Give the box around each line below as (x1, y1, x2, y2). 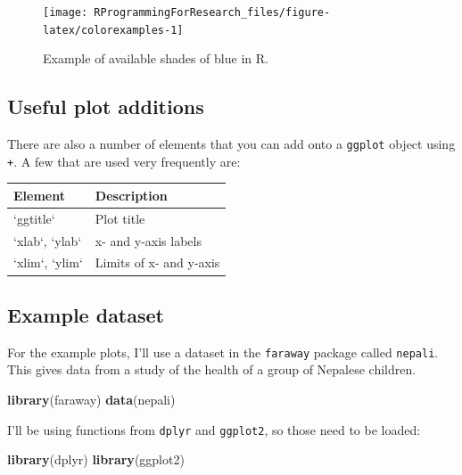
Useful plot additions (7, 93, 204, 120)
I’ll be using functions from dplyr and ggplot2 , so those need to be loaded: (7, 420, 421, 438)
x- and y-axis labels (95, 231, 202, 250)
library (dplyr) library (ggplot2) (7, 450, 185, 469)
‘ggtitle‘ (13, 209, 55, 227)
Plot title (95, 209, 145, 227)
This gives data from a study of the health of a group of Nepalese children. (7, 360, 417, 379)
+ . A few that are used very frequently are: (7, 152, 241, 170)
